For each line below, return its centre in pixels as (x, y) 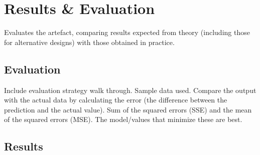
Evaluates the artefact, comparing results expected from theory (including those (127, 32)
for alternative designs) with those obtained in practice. (89, 42)
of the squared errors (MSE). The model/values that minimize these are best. (123, 119)
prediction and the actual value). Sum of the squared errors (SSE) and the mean (128, 109)
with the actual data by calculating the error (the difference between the (116, 100)
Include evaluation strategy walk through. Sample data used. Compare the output (130, 90)
